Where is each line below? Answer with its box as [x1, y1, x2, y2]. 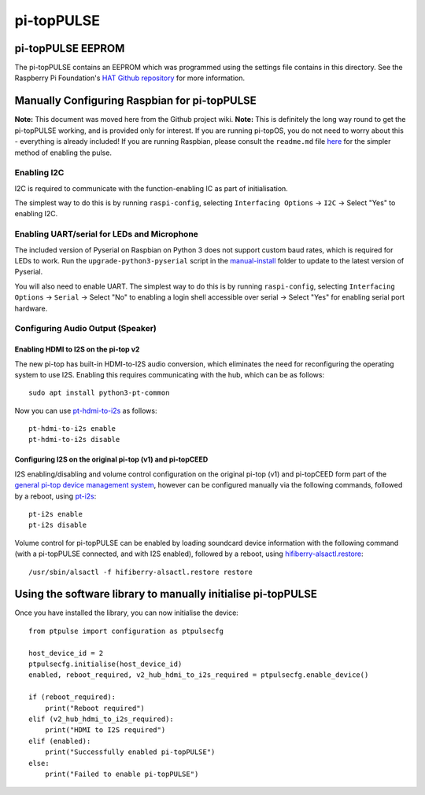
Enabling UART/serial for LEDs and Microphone [14, 229, 198, 240]
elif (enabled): [28, 736, 91, 745]
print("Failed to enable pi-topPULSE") [44, 769, 199, 778]
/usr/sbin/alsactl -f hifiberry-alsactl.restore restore [28, 567, 253, 576]
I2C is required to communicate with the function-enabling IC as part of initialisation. [14, 183, 289, 193]
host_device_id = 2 [28, 649, 104, 657]
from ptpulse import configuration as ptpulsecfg [28, 626, 224, 635]
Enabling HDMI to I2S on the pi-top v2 [14, 344, 140, 354]
